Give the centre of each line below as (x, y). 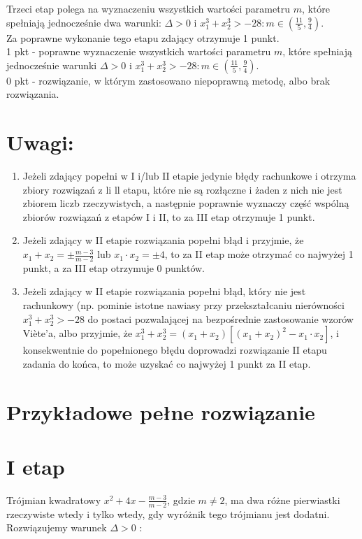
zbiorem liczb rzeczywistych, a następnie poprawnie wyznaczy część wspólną (186, 203)
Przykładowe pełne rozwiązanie (161, 411)
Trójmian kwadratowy (54, 500)
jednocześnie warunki (52, 65)
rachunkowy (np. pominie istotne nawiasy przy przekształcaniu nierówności (183, 305)
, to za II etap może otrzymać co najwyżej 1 (259, 254)
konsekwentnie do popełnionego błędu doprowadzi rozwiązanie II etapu (175, 350)
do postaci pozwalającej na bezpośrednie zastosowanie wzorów (220, 318)
